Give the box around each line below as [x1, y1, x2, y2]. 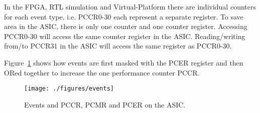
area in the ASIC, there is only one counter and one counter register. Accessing [4, 21, 247, 31]
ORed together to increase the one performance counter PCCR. [4, 67, 200, 77]
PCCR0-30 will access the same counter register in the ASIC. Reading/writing [4, 30, 245, 41]
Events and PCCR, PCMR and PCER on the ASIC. [24, 99, 186, 109]
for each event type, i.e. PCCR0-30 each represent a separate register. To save [4, 11, 243, 21]
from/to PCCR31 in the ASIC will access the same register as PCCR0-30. [4, 40, 232, 51]
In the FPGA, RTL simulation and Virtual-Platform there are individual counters [4, 1, 256, 11]
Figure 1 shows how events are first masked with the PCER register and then [4, 57, 243, 67]
